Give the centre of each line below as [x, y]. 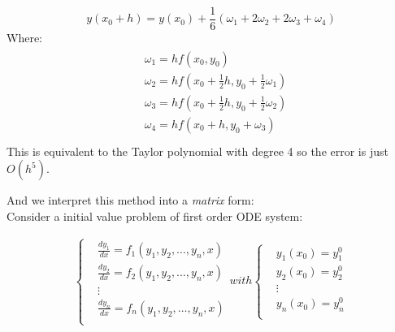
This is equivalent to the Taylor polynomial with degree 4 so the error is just [197, 151]
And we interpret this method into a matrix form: [130, 200]
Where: [24, 38]
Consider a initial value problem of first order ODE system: [155, 216]
